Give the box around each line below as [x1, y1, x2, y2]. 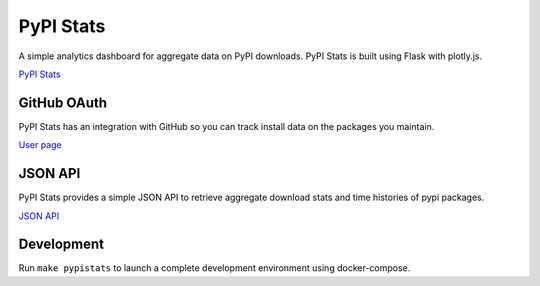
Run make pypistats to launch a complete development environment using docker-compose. [18, 262, 411, 274]
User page [18, 139, 62, 151]
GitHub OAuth [18, 94, 108, 111]
